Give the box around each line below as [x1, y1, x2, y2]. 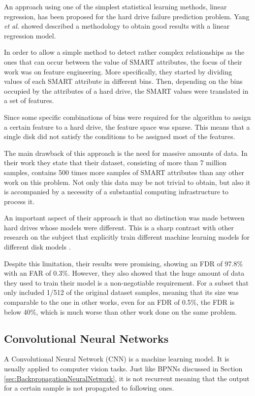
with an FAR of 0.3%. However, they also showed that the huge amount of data [4, 268, 245, 278]
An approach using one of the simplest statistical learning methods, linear [4, 1, 227, 11]
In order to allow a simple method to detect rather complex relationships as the [4, 47, 245, 57]
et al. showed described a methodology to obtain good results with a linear [4, 21, 230, 31]
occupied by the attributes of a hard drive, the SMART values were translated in [4, 85, 249, 96]
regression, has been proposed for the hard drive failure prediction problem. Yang [4, 11, 250, 21]
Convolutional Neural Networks [4, 330, 169, 346]
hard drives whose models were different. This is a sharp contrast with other [4, 222, 234, 232]
